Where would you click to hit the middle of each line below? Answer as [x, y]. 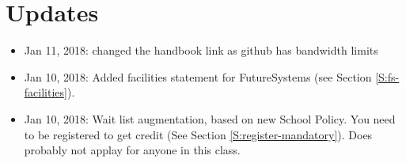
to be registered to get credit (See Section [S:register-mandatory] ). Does [198, 134]
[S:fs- [387, 76]
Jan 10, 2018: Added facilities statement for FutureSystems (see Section [198, 76]
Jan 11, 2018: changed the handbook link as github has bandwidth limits [201, 50]
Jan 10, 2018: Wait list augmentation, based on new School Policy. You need [210, 118]
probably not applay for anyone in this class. [132, 150]
